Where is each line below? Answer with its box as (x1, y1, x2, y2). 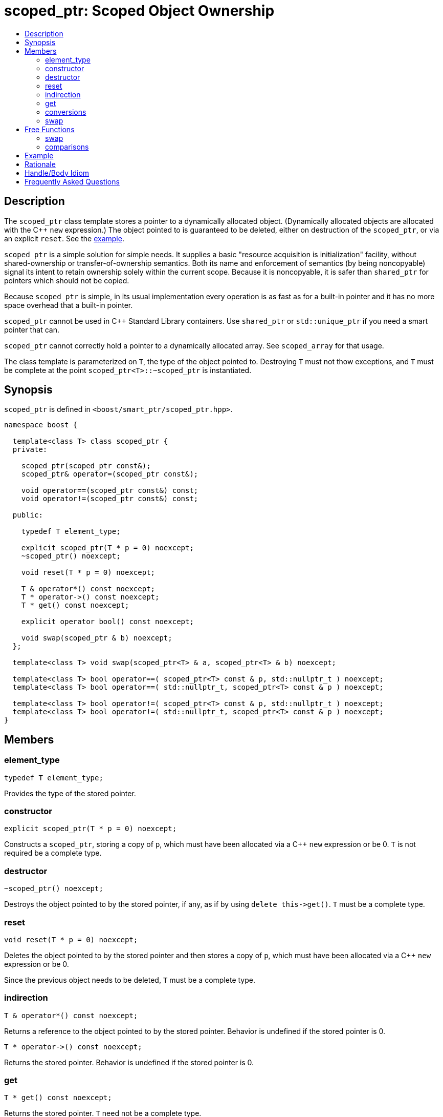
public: (12, 511, 43, 520)
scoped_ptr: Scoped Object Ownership (4, 2, 275, 19)
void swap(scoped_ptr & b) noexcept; (21, 634, 172, 643)
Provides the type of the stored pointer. (4, 789, 136, 798)
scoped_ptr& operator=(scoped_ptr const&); (21, 470, 198, 479)
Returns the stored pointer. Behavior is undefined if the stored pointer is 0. (4, 1058, 254, 1067)
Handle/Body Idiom (25, 168, 90, 177)
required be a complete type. (4, 849, 102, 858)
